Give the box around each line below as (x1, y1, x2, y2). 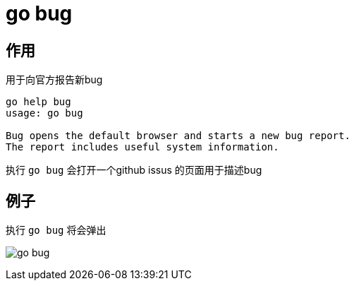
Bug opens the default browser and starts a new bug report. (6, 130, 350, 142)
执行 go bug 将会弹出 (6, 224, 106, 237)
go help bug (6, 96, 71, 108)
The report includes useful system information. (6, 141, 279, 153)
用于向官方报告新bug (6, 73, 103, 86)
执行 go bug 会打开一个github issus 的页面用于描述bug (6, 164, 262, 177)
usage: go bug (6, 107, 83, 119)
